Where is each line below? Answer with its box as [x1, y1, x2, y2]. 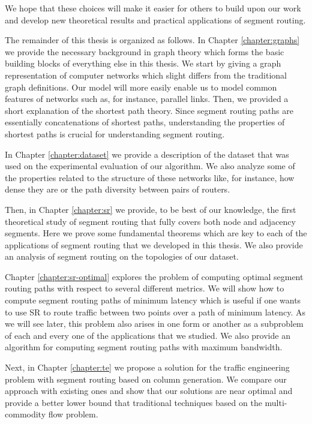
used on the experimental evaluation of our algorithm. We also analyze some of [5, 160, 295, 172]
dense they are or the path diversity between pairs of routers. [5, 183, 230, 196]
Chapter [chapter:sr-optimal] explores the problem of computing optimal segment [5, 270, 304, 282]
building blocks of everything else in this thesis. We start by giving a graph [5, 57, 281, 70]
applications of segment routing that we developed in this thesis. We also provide [5, 238, 303, 251]
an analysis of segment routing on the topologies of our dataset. [5, 250, 239, 263]
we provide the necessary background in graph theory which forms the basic [5, 45, 284, 58]
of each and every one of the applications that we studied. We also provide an [5, 329, 290, 341]
